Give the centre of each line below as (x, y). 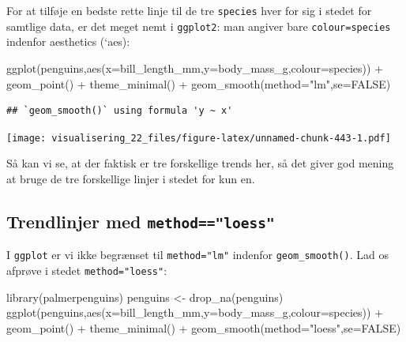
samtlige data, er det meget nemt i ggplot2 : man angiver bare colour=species (199, 26)
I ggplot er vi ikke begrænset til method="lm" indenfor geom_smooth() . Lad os (197, 255)
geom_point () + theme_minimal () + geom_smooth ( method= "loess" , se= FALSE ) (204, 327)
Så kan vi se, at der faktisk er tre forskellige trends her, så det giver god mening (200, 163)
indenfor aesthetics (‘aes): (68, 41)
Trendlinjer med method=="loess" (141, 221)
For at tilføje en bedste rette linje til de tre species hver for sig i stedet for (189, 10)
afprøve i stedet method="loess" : (87, 270)
